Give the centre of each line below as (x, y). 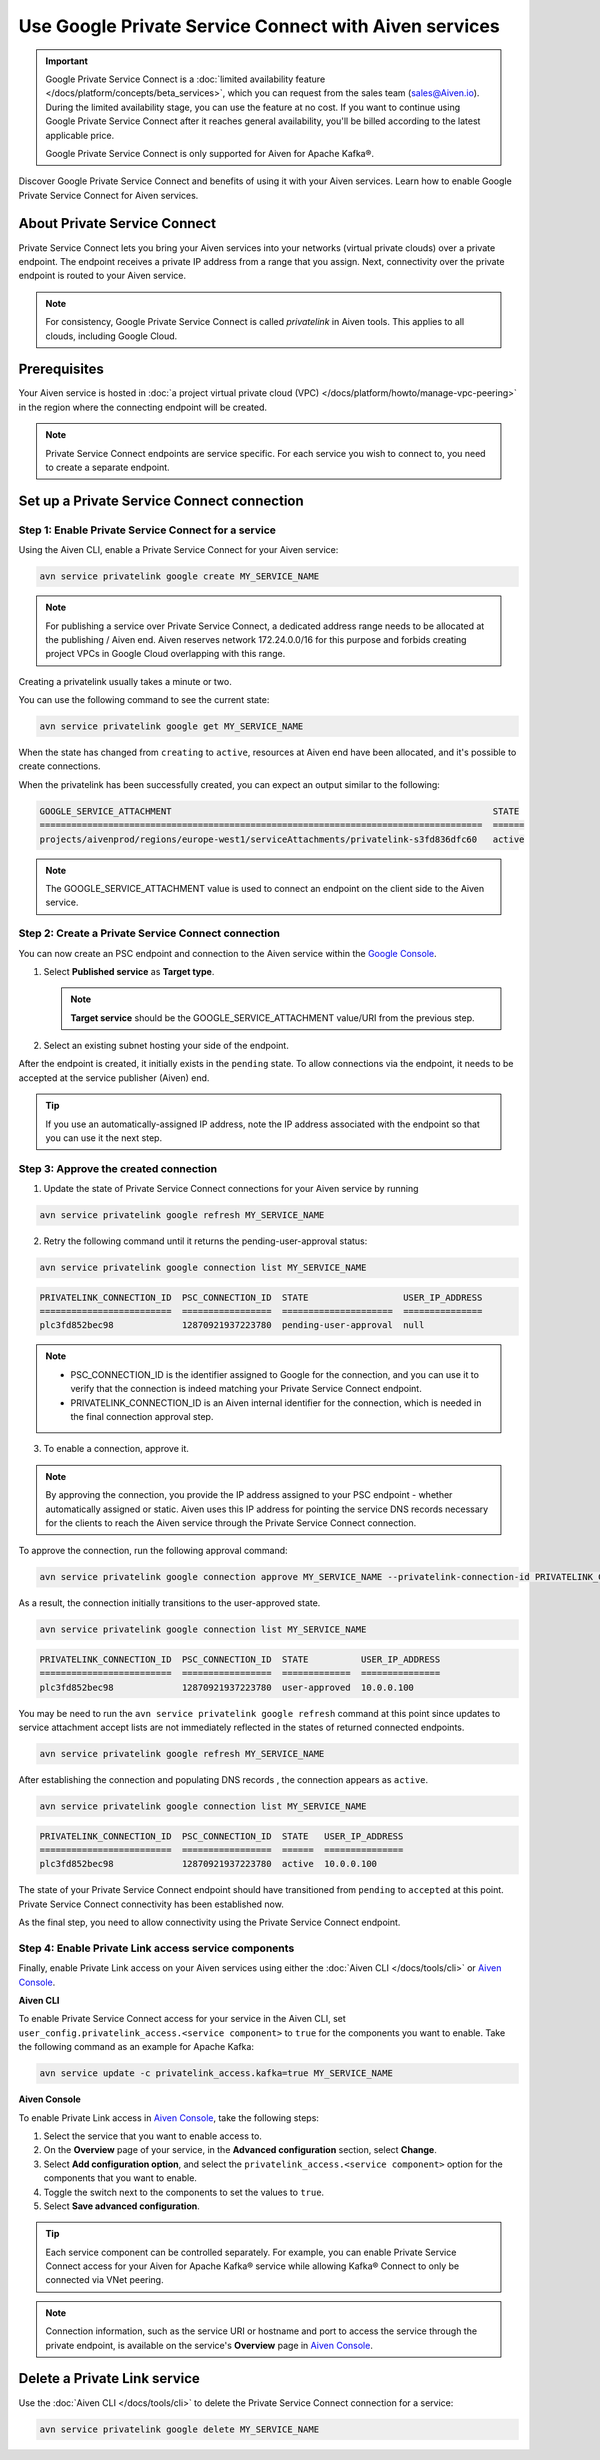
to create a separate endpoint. (107, 467)
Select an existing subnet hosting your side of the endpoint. (166, 1046)
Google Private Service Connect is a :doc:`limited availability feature (185, 79)
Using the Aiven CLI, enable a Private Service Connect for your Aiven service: (178, 550)
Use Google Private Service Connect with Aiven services (259, 26)
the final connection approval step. (142, 1417)
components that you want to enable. (120, 2178)
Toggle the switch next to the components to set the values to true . (184, 2192)
